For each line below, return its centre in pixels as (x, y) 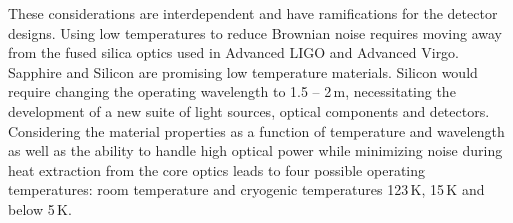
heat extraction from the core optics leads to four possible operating (217, 169)
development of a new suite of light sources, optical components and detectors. (249, 110)
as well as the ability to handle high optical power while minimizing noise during (255, 150)
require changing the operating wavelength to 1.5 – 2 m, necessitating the (232, 91)
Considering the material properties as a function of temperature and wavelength (256, 130)
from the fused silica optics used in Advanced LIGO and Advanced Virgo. (234, 52)
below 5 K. (40, 208)
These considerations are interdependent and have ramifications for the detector (253, 13)
